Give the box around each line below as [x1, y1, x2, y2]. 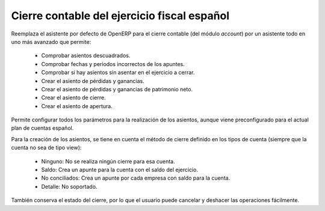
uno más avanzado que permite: [11, 38, 91, 45]
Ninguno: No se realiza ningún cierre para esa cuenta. [41, 157, 176, 165]
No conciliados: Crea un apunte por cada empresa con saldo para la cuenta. [41, 174, 231, 182]
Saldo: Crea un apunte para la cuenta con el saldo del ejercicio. [41, 166, 199, 174]
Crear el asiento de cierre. [41, 94, 106, 102]
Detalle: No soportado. [41, 183, 97, 190]
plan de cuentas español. [11, 124, 74, 132]
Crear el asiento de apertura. [41, 102, 113, 109]
